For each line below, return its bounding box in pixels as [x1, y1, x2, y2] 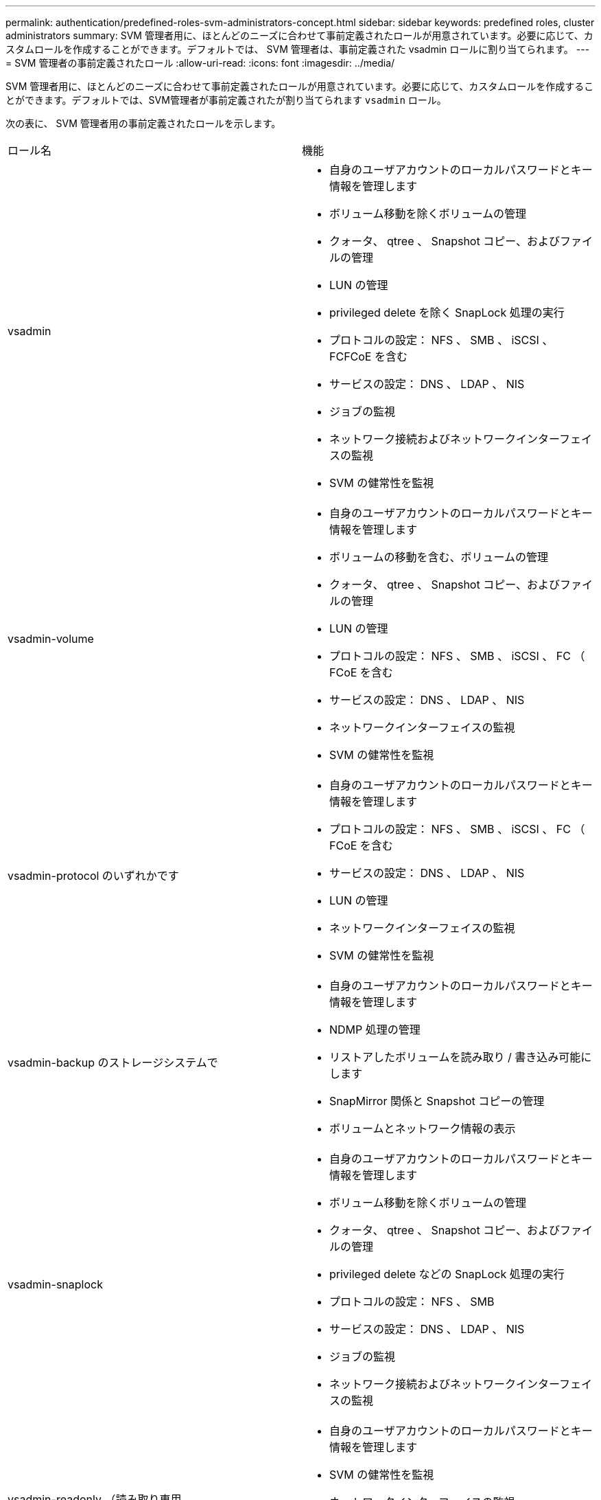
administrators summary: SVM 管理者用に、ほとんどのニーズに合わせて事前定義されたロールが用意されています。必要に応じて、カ [5, 30, 593, 41]
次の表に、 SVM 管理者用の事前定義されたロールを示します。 [5, 117, 281, 129]
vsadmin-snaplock [8, 1277, 103, 1291]
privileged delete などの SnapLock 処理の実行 [329, 1267, 565, 1281]
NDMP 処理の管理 [329, 1023, 421, 1036]
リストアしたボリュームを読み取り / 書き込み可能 [329, 1050, 581, 1064]
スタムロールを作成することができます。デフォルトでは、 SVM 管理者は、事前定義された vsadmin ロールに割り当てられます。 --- [5, 43, 590, 55]
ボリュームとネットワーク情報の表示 [329, 1122, 516, 1135]
